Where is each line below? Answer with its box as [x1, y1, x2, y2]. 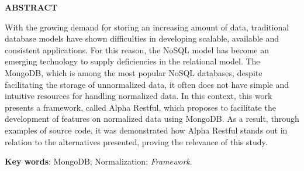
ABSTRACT [5, 1, 58, 13]
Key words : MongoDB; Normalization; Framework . [5, 155, 192, 167]
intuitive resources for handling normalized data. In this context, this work [5, 90, 272, 102]
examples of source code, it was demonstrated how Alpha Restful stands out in [5, 124, 288, 136]
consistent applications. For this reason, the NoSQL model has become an [5, 43, 270, 56]
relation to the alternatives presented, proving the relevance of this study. [5, 135, 268, 148]
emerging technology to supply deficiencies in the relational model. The [5, 55, 260, 67]
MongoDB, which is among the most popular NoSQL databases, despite [5, 66, 262, 78]
